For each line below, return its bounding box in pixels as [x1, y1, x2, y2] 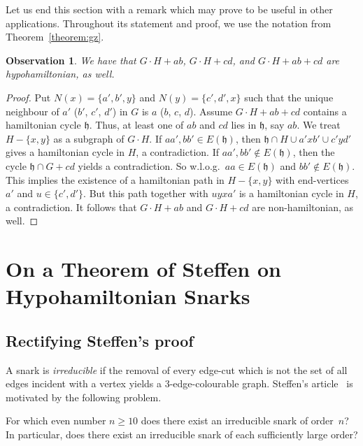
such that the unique [244, 89, 334, 104]
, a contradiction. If [136, 145, 219, 159]
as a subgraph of [53, 131, 124, 145]
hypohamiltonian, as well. [6, 66, 115, 81]
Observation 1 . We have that [6, 52, 136, 67]
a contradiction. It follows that [6, 199, 137, 214]
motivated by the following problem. [6, 389, 162, 404]
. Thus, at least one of [89, 117, 184, 132]
